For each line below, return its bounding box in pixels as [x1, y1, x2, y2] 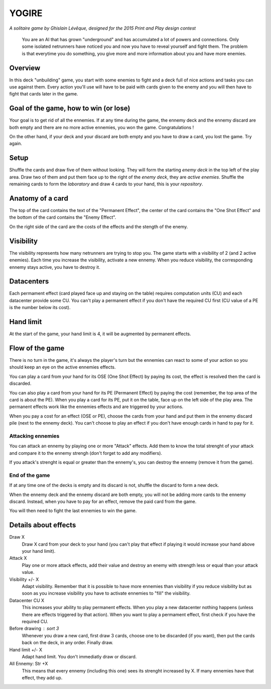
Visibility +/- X [9, 576, 39, 582]
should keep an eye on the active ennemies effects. [9, 364, 116, 370]
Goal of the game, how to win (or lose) [9, 104, 130, 113]
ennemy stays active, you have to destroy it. [9, 264, 100, 270]
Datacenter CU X [9, 597, 45, 603]
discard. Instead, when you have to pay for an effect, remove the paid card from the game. [9, 499, 197, 505]
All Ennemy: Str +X [9, 661, 48, 667]
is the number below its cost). [9, 305, 71, 311]
